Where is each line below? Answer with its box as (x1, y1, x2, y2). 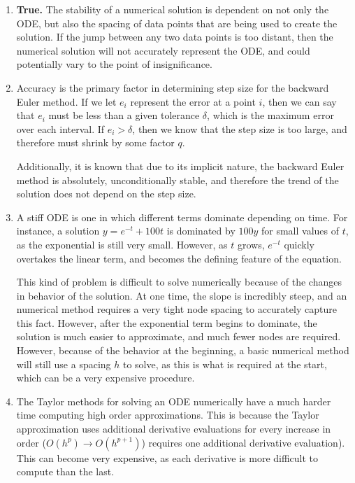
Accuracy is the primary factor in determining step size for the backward (16, 80, 329, 94)
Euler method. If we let (16, 94, 117, 108)
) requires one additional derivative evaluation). (141, 435, 345, 449)
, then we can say (262, 94, 337, 108)
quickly (284, 237, 314, 251)
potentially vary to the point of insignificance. (16, 57, 212, 71)
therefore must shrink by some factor (16, 135, 175, 150)
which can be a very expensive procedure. (16, 370, 195, 385)
